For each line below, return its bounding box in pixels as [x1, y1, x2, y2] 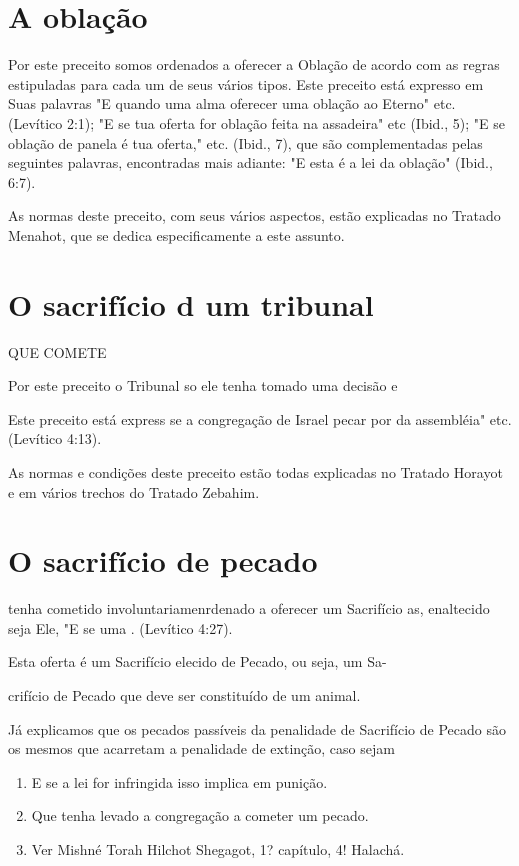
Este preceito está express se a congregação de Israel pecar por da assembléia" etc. [8, 408, 512, 429]
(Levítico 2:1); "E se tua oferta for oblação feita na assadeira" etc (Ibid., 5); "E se [8, 112, 505, 133]
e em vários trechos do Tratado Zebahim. [8, 481, 260, 502]
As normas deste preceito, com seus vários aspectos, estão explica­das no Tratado [8, 205, 501, 226]
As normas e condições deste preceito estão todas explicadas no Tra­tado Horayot [8, 461, 503, 482]
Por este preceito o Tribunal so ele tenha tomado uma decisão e [8, 375, 398, 396]
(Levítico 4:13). [8, 428, 102, 449]
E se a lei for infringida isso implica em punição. [31, 771, 328, 792]
